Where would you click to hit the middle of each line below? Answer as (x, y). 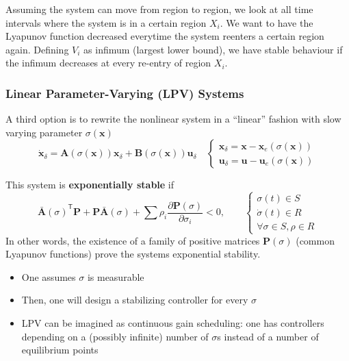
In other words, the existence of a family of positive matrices (133, 240)
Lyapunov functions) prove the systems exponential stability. (133, 254)
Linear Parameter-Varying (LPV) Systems (125, 93)
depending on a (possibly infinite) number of (115, 336)
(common (315, 240)
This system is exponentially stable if (90, 185)
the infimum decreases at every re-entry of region (108, 63)
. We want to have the (267, 22)
